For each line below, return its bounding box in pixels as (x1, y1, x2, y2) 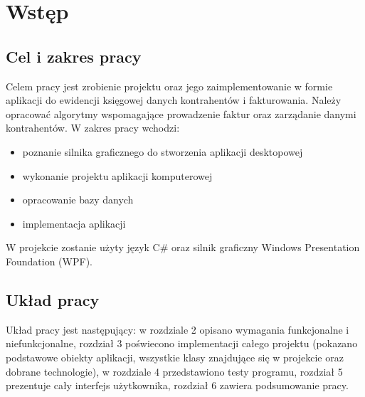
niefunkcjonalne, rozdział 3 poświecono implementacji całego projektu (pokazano (6, 336, 358, 351)
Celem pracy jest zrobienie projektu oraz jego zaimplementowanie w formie (6, 78, 333, 93)
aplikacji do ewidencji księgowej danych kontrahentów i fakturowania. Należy (6, 92, 342, 107)
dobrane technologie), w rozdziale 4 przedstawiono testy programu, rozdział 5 (6, 364, 343, 379)
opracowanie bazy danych (22, 192, 134, 207)
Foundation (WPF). (6, 253, 92, 268)
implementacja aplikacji (22, 216, 126, 231)
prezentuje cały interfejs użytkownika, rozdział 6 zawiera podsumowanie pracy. (6, 378, 349, 393)
